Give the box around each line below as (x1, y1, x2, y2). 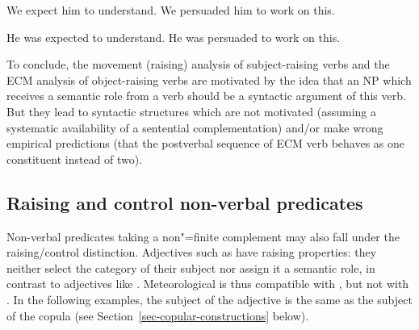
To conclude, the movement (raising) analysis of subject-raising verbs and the (6, 56, 390, 73)
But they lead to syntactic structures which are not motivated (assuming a (6, 102, 376, 119)
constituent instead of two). (6, 150, 143, 167)
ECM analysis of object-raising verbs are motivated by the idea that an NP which (6, 71, 412, 88)
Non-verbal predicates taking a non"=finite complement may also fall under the (6, 228, 400, 244)
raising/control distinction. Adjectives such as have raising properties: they (6, 244, 377, 261)
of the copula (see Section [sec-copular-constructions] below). (6, 307, 309, 324)
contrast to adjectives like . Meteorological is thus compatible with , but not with (6, 275, 409, 292)
